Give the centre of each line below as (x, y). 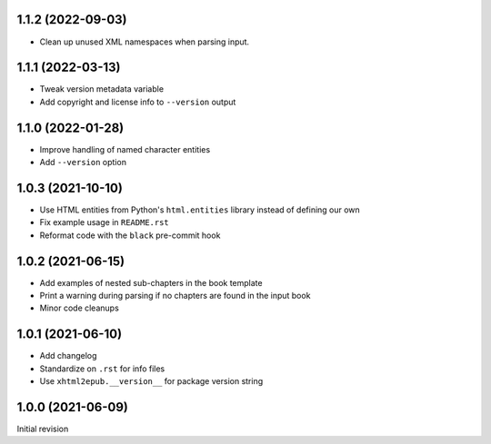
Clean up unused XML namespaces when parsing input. (145, 42)
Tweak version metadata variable (101, 89)
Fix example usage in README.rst (105, 222)
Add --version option (83, 163)
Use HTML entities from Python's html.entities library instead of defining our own (200, 210)
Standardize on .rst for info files (102, 369)
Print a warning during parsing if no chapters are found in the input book (175, 296)
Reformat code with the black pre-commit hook (130, 235)
